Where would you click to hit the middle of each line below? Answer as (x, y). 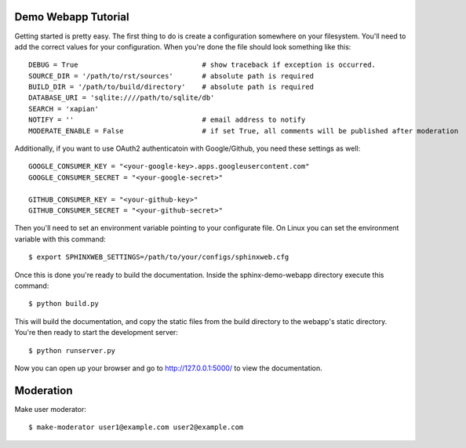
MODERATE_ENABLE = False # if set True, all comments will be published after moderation (244, 131)
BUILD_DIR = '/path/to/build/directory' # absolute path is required (171, 87)
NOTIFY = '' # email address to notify (167, 120)
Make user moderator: (50, 409)
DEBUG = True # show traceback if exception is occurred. (202, 65)
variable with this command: (60, 239)
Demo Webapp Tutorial (72, 17)
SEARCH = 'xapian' (64, 109)
